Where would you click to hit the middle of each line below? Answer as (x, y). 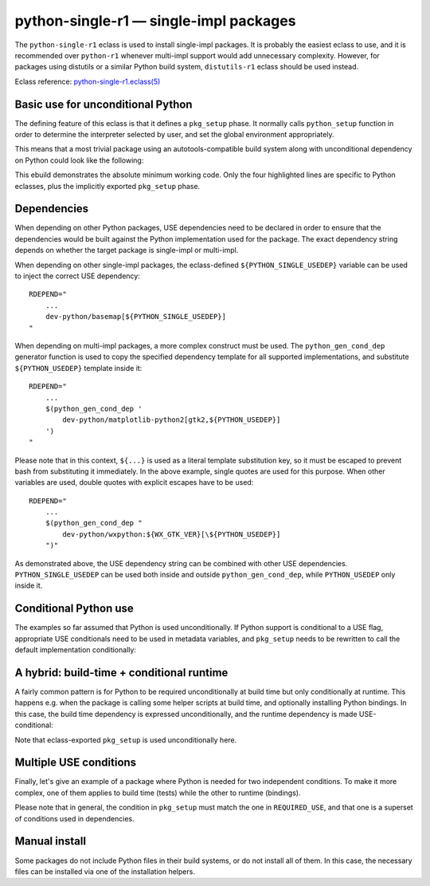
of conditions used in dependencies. (74, 818)
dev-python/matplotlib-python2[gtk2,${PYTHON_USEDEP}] (172, 420)
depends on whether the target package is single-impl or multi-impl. (127, 250)
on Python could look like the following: (79, 160)
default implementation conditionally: (76, 650)
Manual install (51, 841)
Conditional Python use (74, 609)
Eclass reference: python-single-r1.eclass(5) (88, 81)
